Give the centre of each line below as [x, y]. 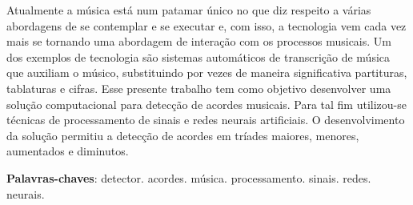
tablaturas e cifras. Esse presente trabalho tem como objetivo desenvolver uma [199, 88]
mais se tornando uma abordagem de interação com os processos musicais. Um [199, 41]
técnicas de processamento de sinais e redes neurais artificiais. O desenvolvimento [206, 120]
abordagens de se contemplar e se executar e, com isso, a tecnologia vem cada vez [206, 25]
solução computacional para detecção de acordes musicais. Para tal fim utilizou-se [206, 104]
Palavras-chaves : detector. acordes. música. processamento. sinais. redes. [189, 177]
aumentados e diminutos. [68, 151]
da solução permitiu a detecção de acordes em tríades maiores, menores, [183, 135]
